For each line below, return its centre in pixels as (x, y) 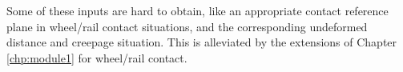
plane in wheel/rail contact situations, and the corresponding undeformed (187, 26)
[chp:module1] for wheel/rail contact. (97, 57)
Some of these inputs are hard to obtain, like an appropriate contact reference (197, 10)
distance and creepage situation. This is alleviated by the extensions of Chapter (202, 42)
